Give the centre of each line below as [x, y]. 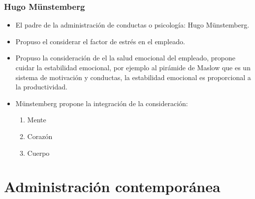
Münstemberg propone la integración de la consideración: [102, 103]
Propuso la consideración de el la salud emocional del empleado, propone [126, 58]
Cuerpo [38, 153]
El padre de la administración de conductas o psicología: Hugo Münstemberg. [132, 25]
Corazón [40, 136]
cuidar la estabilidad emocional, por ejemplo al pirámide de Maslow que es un [133, 67]
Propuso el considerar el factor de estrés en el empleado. [100, 41]
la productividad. [41, 87]
